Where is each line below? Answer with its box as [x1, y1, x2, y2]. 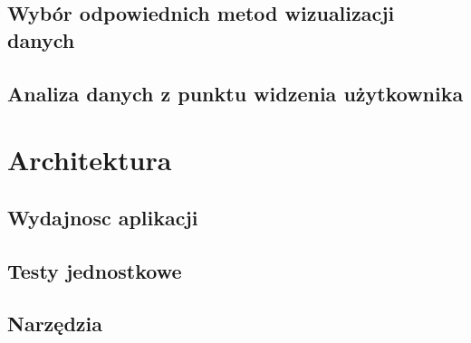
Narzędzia [7, 310, 102, 338]
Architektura [7, 141, 172, 178]
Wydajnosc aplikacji [7, 203, 198, 231]
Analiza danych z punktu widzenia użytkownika [7, 79, 464, 107]
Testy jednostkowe [7, 256, 182, 284]
